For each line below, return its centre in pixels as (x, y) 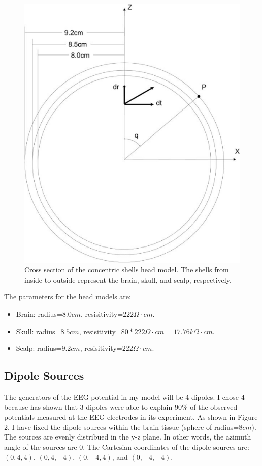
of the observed (214, 407)
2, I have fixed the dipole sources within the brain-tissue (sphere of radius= (122, 427)
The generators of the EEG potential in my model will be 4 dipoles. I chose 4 (124, 397)
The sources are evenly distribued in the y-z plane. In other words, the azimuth (128, 437)
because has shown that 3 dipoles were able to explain (88, 407)
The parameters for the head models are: (68, 297)
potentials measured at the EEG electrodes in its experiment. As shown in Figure (131, 417)
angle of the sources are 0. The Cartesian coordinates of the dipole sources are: (127, 446)
